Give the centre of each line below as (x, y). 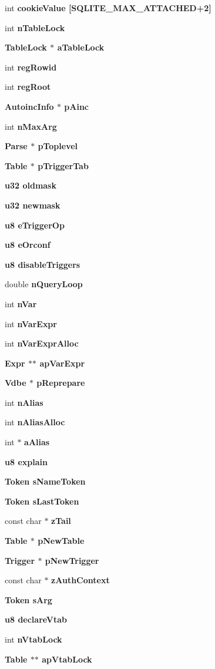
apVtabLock (67, 659)
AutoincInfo (29, 106)
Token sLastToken (42, 501)
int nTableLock (35, 27)
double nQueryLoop (44, 284)
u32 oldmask (31, 185)
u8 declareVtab (36, 619)
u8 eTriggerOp (35, 225)
